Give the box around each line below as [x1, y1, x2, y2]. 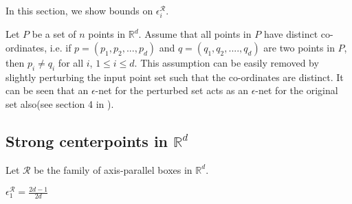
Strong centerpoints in [5, 130, 168, 151]
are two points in [263, 40, 335, 54]
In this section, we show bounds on [5, 3, 153, 17]
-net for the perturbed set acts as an [95, 83, 248, 98]
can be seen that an [5, 83, 89, 98]
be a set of [32, 27, 76, 41]
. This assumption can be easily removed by [134, 55, 319, 69]
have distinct [263, 27, 318, 41]
